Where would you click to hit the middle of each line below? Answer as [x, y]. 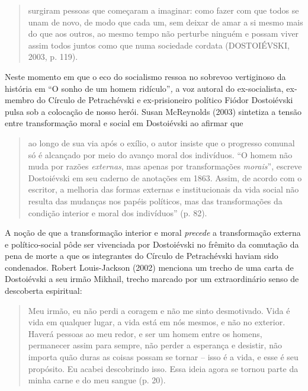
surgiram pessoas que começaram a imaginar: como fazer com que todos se [163, 10]
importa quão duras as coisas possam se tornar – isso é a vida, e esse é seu [163, 357]
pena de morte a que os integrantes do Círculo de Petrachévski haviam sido [142, 256]
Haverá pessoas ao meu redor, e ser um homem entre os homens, [145, 333]
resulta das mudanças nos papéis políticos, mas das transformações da [155, 201]
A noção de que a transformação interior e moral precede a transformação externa [153, 233]
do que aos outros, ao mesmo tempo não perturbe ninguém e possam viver [163, 33]
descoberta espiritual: [44, 291]
